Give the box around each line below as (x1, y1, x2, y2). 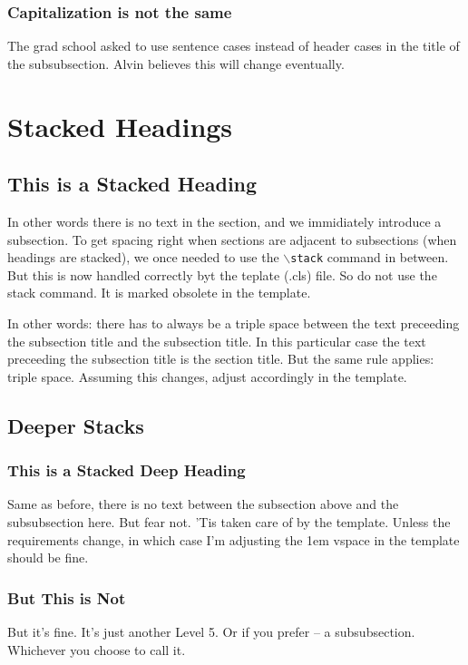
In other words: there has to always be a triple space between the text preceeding (7, 314, 460, 333)
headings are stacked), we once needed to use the (7, 248, 279, 267)
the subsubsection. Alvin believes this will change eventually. (7, 54, 345, 73)
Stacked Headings (7, 107, 233, 144)
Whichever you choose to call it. (7, 640, 186, 659)
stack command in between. (290, 248, 449, 267)
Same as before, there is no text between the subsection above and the (7, 494, 399, 513)
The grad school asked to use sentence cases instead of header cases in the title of (7, 36, 460, 55)
